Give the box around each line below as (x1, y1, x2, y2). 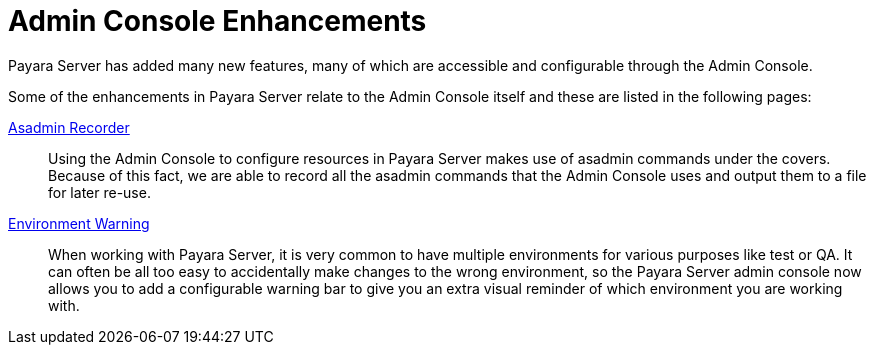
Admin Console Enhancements (8, 4, 427, 38)
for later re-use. (48, 183, 151, 201)
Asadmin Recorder (8, 118, 130, 136)
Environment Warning (8, 214, 150, 232)
